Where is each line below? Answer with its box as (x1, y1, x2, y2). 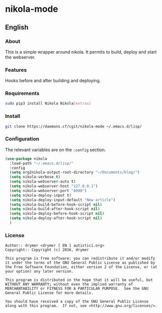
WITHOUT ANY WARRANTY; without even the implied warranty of (5, 282, 133, 287)
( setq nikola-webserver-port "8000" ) (9, 188, 87, 193)
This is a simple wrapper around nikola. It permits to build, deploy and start (5, 49, 157, 55)
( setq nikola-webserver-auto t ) (9, 179, 76, 184)
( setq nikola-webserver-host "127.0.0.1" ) (9, 184, 98, 189)
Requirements (5, 90, 40, 97)
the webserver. (5, 54, 36, 60)
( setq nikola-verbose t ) (9, 175, 61, 180)
